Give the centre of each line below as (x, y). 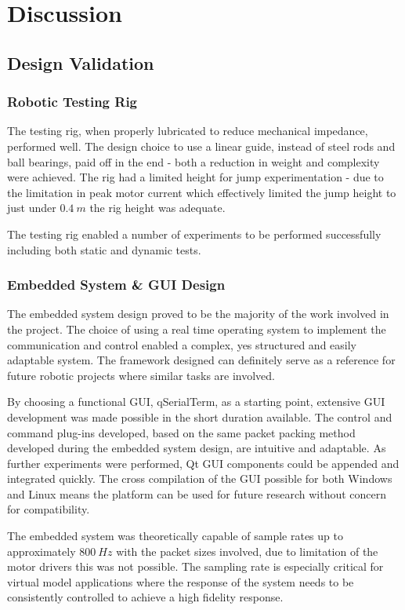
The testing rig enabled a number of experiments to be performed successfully (194, 234)
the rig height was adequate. (157, 208)
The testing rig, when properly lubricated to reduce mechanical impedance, (188, 131)
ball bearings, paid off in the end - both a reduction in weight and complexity (193, 161)
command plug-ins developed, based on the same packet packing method (181, 432)
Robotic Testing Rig (72, 102)
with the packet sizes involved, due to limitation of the (247, 551)
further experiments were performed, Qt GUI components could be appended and (203, 463)
